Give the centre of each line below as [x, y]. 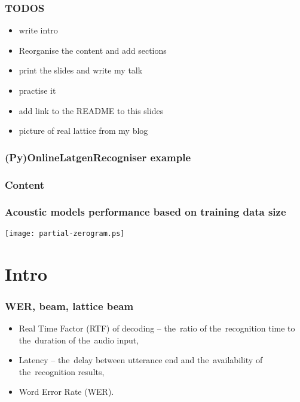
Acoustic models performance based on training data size [146, 212]
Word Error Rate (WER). [66, 392]
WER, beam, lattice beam [69, 306]
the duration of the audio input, [79, 340]
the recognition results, [62, 371]
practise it [37, 90]
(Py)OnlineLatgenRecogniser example [98, 157]
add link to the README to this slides [91, 110]
